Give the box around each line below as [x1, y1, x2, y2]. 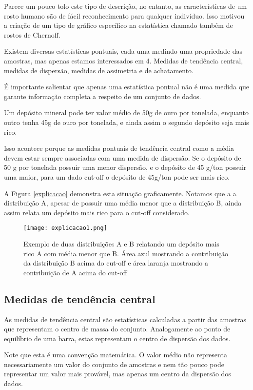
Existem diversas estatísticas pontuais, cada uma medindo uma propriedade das [4, 46, 242, 56]
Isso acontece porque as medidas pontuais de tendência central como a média [4, 143, 234, 153]
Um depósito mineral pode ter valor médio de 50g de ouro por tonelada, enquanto [4, 107, 249, 118]
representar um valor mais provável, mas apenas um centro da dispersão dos [4, 369, 231, 379]
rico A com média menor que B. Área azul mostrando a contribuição [23, 248, 229, 258]
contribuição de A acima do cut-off [23, 267, 127, 277]
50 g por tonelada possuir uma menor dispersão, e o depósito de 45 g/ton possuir [4, 162, 247, 172]
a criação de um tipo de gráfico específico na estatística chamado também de [4, 20, 233, 30]
